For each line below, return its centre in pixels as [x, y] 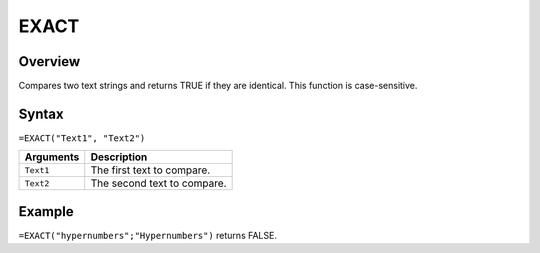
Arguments [52, 157]
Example [46, 211]
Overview [49, 61]
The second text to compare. [158, 183]
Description [119, 157]
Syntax [41, 113]
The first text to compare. [150, 170]
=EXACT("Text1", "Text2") [82, 138]
